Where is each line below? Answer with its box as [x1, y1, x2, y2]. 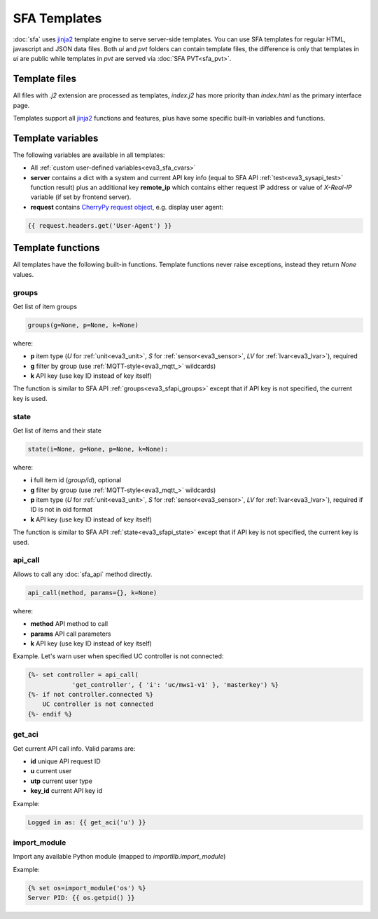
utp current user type [30, 777, 92, 785]
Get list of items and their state [13, 426, 101, 435]
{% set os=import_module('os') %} [27, 884, 146, 892]
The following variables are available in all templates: [13, 151, 165, 159]
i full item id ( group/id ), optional [30, 476, 122, 484]
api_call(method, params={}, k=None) [27, 589, 157, 597]
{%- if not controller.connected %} [27, 690, 154, 699]
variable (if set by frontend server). [30, 193, 132, 201]
